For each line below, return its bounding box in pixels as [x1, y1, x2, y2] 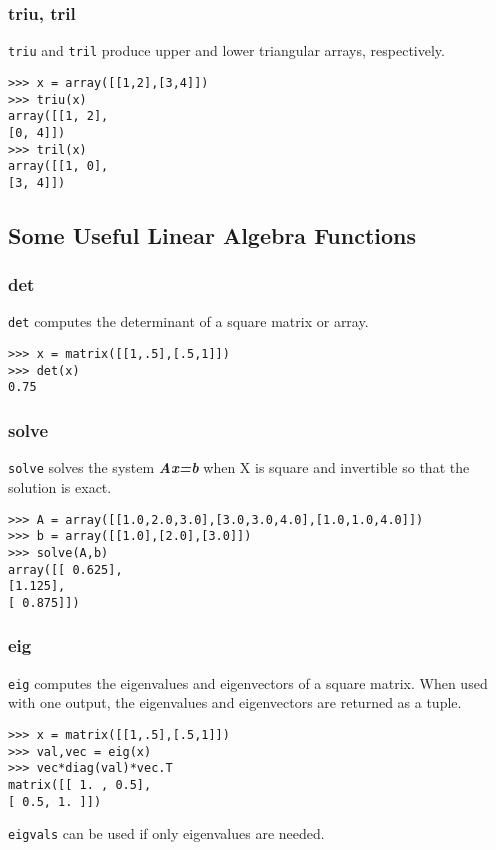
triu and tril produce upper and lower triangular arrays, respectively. [8, 40, 445, 61]
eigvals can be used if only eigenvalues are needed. [8, 823, 325, 844]
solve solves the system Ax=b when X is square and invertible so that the [8, 457, 470, 478]
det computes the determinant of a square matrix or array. [8, 311, 369, 332]
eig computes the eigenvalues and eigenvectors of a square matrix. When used [8, 672, 488, 693]
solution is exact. [8, 476, 112, 497]
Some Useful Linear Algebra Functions [8, 219, 417, 250]
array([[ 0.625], [8, 562, 123, 577]
